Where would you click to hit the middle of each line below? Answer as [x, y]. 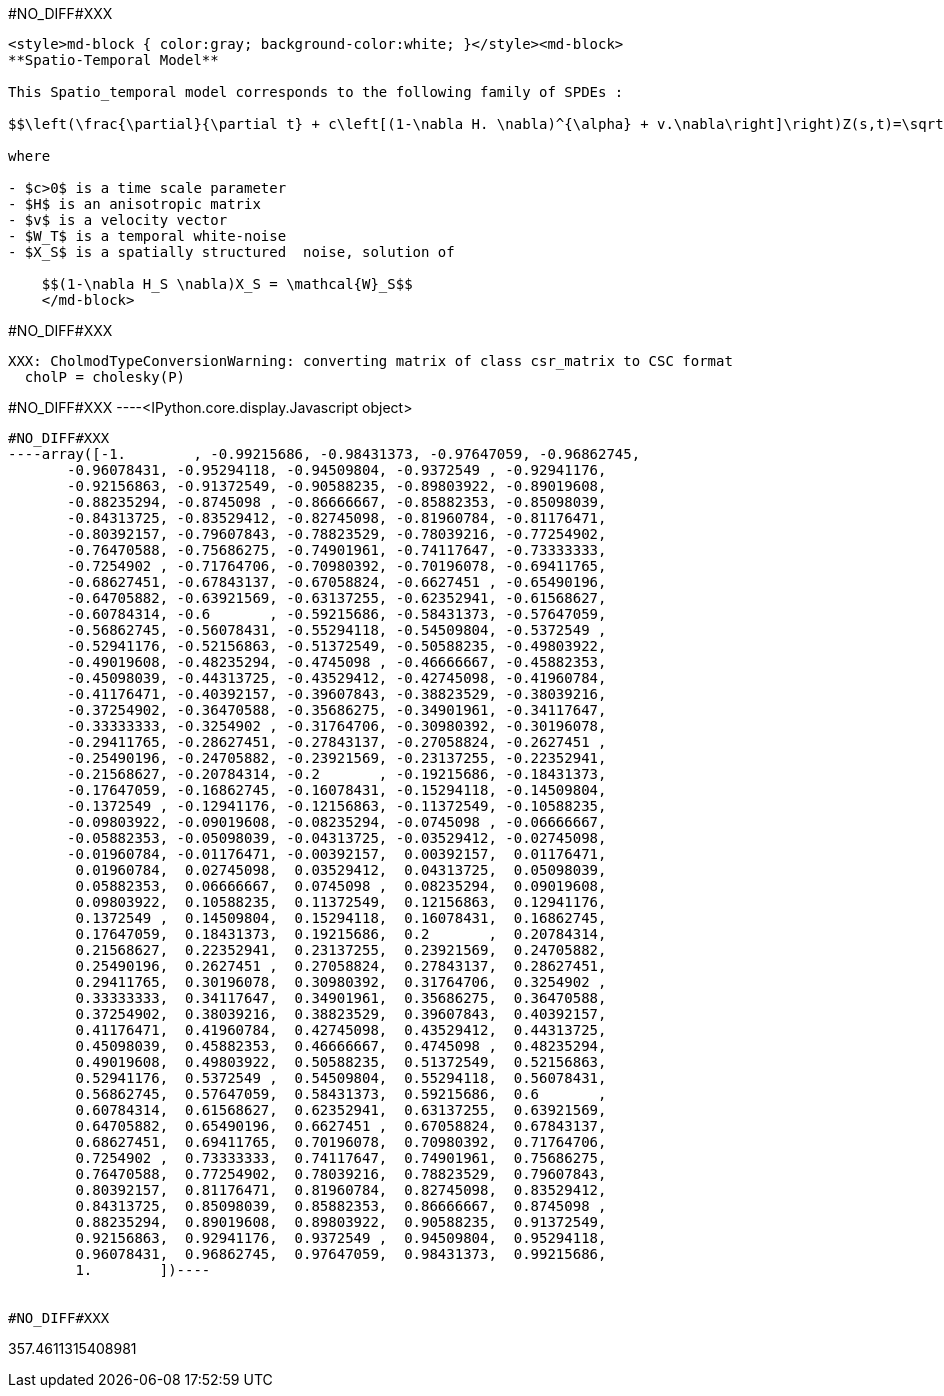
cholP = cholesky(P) [105, 377]
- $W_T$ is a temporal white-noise [147, 236]
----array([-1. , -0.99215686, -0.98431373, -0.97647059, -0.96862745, [324, 454]
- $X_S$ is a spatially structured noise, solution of [231, 252]
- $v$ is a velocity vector [118, 220]
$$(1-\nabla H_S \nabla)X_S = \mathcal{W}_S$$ [227, 284]
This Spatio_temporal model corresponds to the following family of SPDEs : [316, 92]
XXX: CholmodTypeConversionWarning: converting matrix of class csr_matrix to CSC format [370, 361]
